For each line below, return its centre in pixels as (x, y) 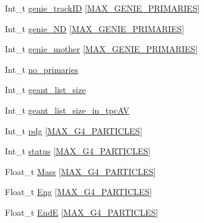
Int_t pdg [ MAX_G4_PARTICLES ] (74, 130)
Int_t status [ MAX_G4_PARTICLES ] (78, 151)
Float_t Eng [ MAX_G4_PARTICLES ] (79, 192)
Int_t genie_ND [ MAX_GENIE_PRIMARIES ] (95, 28)
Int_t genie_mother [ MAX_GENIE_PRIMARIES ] (101, 49)
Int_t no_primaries (42, 69)
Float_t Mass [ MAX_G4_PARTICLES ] (80, 171)
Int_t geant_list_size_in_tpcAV (67, 110)
